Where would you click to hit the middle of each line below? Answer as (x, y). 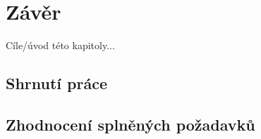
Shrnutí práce (56, 83)
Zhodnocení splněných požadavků (130, 124)
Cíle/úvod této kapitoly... (60, 45)
